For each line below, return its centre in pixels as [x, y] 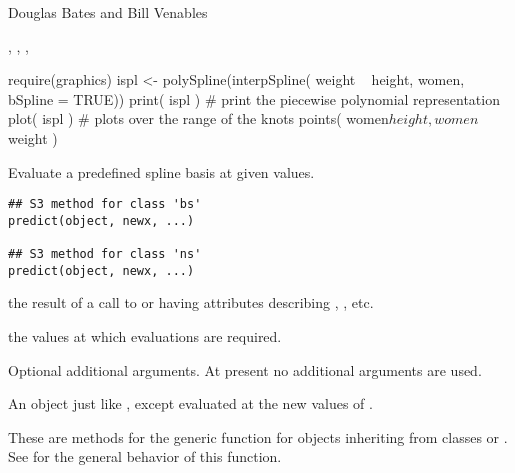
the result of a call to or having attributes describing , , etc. [191, 302]
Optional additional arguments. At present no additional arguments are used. [245, 369]
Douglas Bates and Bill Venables [108, 12]
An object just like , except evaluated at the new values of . [190, 403]
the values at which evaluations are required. [145, 336]
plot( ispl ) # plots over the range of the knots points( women [198, 118]
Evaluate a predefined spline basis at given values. [161, 171]
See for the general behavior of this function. [145, 456]
